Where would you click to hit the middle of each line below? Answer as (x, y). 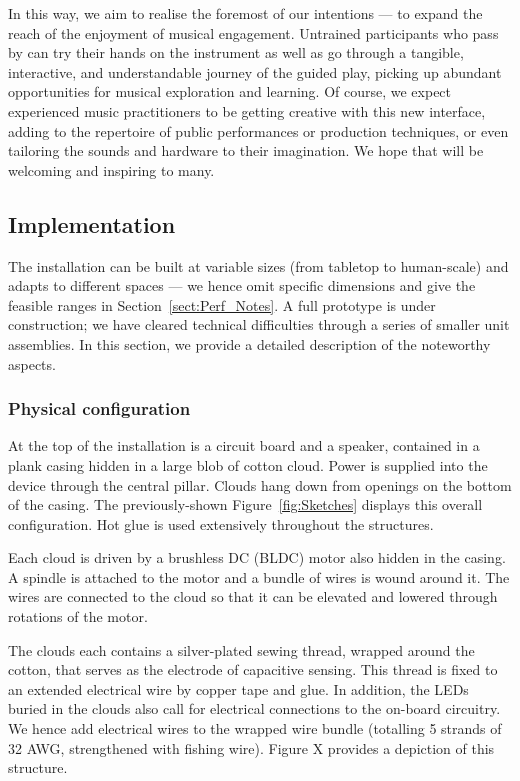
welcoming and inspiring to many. (111, 169)
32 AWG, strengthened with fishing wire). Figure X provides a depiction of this (251, 747)
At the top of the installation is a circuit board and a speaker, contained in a (244, 445)
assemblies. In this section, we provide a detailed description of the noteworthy (249, 343)
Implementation (92, 223)
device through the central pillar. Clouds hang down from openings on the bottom (260, 484)
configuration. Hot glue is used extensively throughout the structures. (221, 523)
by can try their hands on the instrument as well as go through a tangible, (236, 52)
